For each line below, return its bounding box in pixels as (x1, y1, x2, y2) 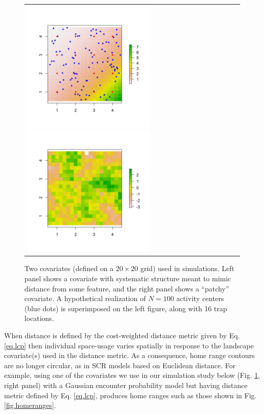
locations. (24, 313, 54, 323)
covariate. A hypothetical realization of (24, 293, 146, 304)
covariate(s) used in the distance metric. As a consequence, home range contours (4, 350, 255, 361)
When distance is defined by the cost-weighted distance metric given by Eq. (4, 330, 240, 340)
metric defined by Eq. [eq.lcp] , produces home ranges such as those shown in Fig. (4, 390, 257, 400)
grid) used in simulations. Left (140, 263, 234, 274)
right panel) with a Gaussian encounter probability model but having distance (4, 379, 248, 390)
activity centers (176, 293, 224, 304)
